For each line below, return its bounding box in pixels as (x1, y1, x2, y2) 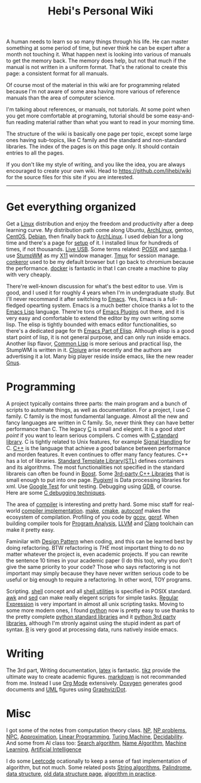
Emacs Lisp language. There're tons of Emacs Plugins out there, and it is (6, 308, 185, 315)
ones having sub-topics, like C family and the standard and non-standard (6, 137, 187, 144)
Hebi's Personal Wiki (47, 4, 154, 18)
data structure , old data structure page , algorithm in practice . (6, 770, 157, 777)
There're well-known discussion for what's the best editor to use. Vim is (6, 283, 184, 290)
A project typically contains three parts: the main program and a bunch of (6, 400, 187, 407)
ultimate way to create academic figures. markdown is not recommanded (6, 673, 187, 680)
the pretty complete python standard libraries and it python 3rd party (6, 613, 176, 621)
